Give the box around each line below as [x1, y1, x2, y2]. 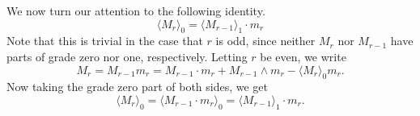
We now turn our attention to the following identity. [6, 2, 265, 19]
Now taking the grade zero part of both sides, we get [6, 78, 269, 95]
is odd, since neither [215, 32, 316, 49]
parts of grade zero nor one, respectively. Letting [6, 48, 248, 64]
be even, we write [260, 48, 346, 64]
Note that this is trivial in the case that [6, 32, 203, 49]
